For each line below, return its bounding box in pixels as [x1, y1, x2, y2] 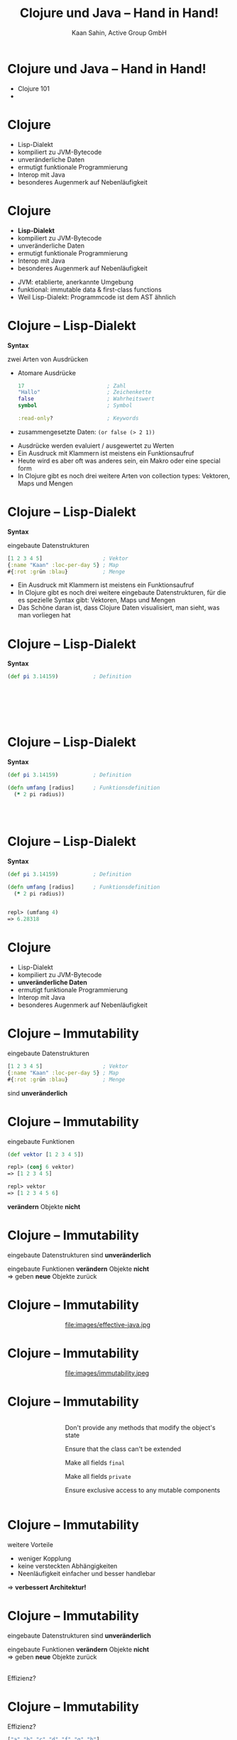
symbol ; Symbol [17, 402, 133, 409]
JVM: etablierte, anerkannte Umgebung [17, 277, 133, 286]
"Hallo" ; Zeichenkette [17, 389, 152, 396]
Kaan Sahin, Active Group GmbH [72, 28, 167, 37]
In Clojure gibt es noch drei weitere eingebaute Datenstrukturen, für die [17, 588, 226, 597]
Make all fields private [65, 1472, 131, 1480]
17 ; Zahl [17, 382, 126, 390]
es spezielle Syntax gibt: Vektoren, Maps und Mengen [17, 596, 176, 605]
